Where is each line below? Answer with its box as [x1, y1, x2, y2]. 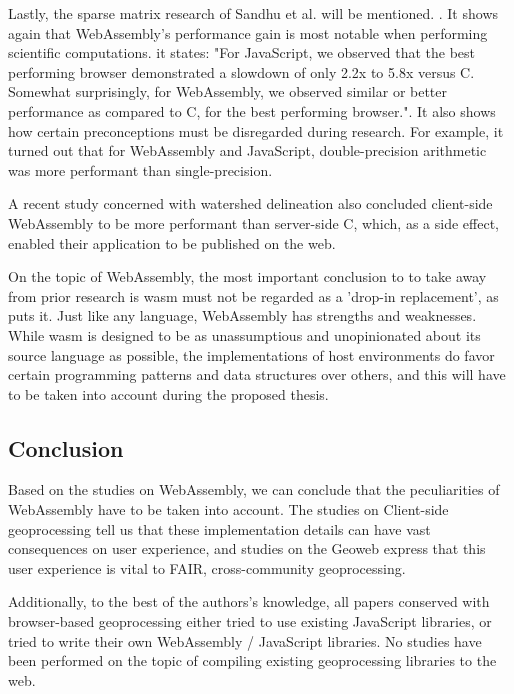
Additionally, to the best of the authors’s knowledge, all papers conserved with [8, 591, 490, 612]
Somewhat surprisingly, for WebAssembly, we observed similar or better [8, 81, 448, 102]
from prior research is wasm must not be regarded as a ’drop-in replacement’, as [8, 285, 499, 306]
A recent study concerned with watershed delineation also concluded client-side [8, 193, 493, 214]
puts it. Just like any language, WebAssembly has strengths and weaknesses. [8, 305, 477, 326]
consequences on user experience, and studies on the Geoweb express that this [8, 538, 486, 559]
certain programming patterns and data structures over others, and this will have [8, 364, 506, 385]
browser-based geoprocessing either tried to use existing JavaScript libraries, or [8, 611, 492, 632]
